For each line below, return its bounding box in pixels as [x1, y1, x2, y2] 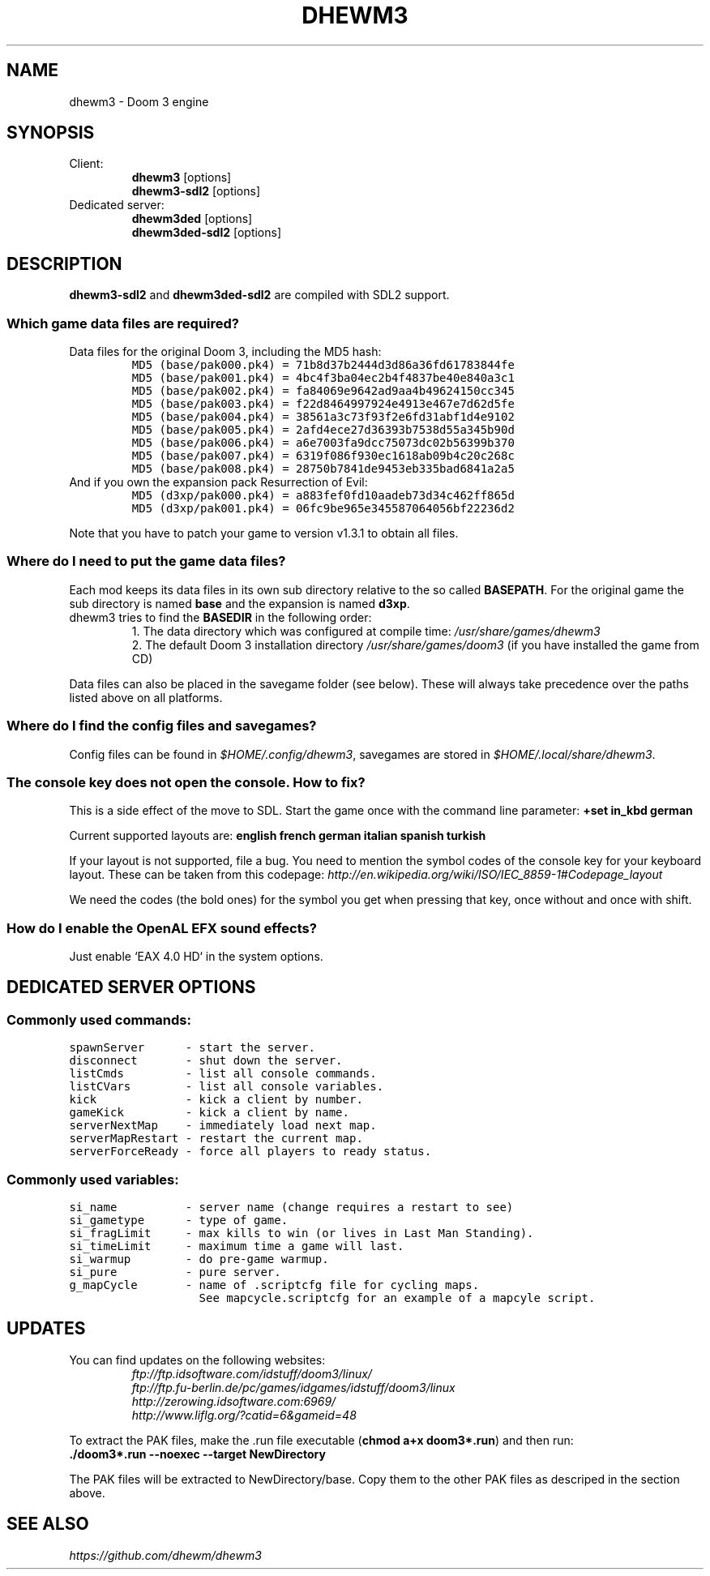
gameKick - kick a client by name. [69, 1106, 349, 1120]
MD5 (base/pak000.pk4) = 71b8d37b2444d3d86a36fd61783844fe [131, 358, 515, 372]
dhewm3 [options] [131, 170, 232, 185]
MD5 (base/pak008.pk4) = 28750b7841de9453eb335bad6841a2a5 [131, 462, 515, 476]
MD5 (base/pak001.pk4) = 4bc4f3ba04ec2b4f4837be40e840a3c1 [131, 371, 515, 385]
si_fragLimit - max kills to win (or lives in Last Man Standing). [69, 1227, 534, 1240]
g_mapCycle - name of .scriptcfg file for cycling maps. [69, 1278, 480, 1291]
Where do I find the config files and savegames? [6, 717, 317, 734]
